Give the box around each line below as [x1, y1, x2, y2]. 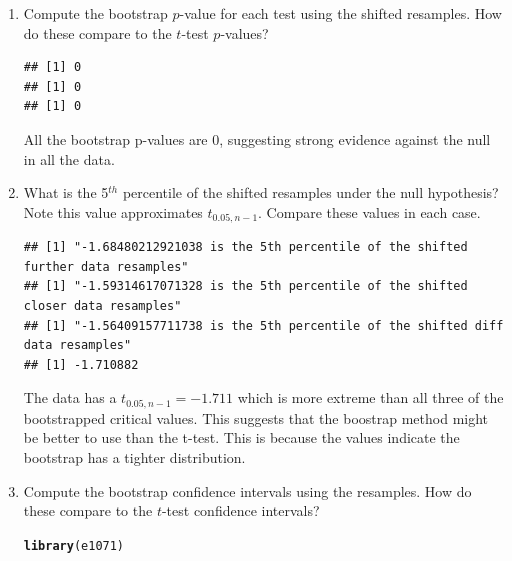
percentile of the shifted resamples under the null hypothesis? [122, 182, 499, 203]
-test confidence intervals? [161, 500, 320, 521]
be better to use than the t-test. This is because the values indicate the [23, 427, 460, 448]
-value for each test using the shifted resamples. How [179, 3, 502, 23]
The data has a [23, 387, 117, 408]
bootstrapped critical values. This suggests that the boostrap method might [23, 407, 489, 428]
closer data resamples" [23, 298, 182, 313]
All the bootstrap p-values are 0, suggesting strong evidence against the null [23, 128, 491, 149]
